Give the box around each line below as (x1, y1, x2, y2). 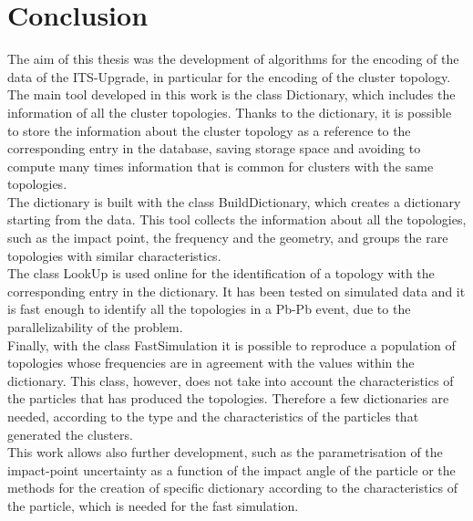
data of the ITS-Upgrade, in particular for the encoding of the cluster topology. (7, 67, 451, 86)
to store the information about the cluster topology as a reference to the (7, 120, 411, 140)
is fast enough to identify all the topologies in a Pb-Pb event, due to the (7, 299, 411, 318)
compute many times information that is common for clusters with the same (7, 156, 434, 175)
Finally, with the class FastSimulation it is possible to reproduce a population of (7, 335, 456, 354)
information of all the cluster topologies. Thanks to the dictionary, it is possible (7, 102, 452, 121)
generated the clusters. (7, 424, 133, 443)
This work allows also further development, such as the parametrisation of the (7, 443, 443, 462)
